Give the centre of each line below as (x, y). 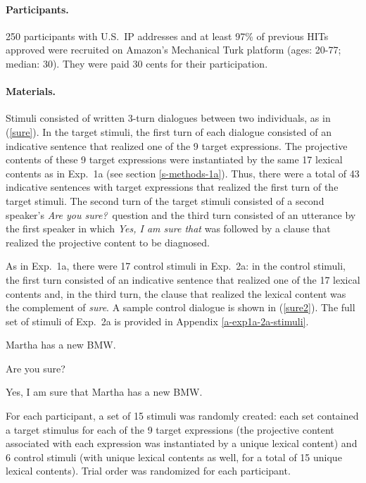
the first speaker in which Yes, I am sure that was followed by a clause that (168, 228)
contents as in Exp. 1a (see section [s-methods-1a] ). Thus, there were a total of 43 (183, 173)
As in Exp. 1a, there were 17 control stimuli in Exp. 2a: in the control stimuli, (176, 266)
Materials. (31, 91)
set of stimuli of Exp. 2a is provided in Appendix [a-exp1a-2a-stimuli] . (157, 321)
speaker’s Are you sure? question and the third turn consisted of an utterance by (181, 214)
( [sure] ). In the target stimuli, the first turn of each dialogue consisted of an (169, 131)
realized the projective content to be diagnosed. (108, 242)
